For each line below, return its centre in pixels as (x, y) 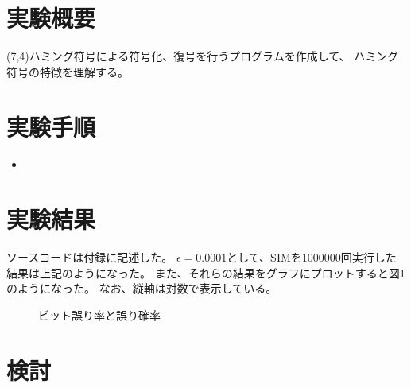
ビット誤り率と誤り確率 (99, 314)
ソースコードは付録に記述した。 (90, 257)
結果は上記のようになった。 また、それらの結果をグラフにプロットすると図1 (206, 272)
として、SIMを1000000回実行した (312, 257)
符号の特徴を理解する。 (68, 71)
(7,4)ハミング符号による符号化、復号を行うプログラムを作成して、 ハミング (203, 56)
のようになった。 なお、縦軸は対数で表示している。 (142, 288)
